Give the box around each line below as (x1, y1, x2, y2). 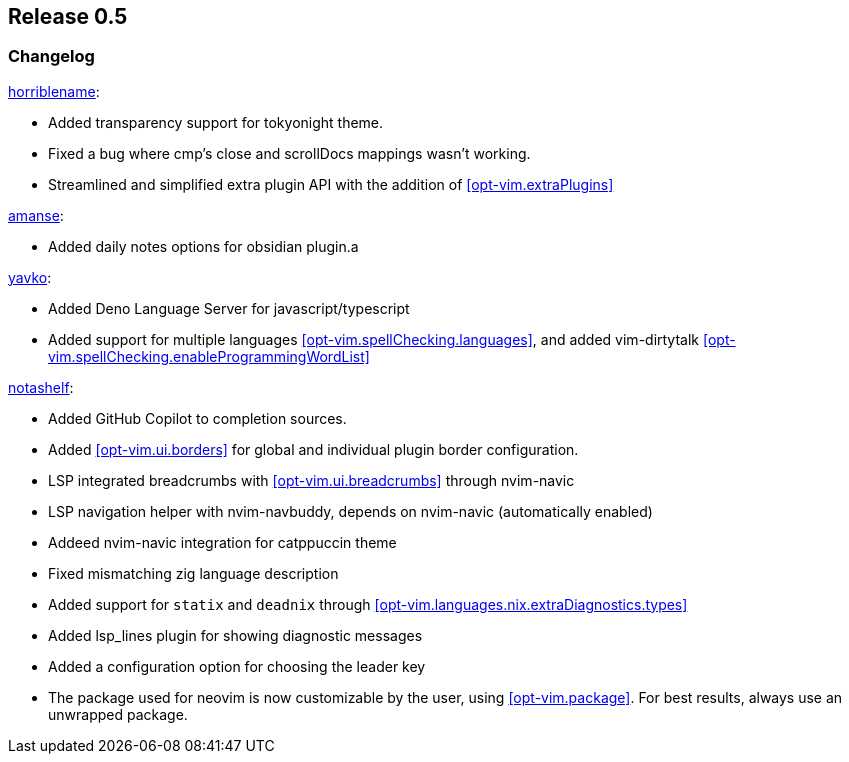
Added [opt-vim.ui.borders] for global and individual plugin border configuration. (48, 440, 579, 458)
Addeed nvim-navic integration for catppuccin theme (48, 533, 397, 551)
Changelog (8, 46, 95, 67)
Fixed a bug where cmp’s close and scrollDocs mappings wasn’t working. (48, 144, 531, 162)
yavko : (8, 268, 52, 286)
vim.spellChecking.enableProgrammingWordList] (48, 347, 370, 365)
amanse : (8, 206, 64, 224)
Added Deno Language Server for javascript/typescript (48, 299, 410, 317)
